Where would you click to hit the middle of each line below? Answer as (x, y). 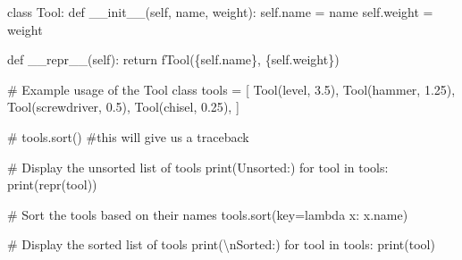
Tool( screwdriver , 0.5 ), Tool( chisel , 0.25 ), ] (123, 107)
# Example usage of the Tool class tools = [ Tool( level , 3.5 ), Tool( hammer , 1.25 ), (231, 89)
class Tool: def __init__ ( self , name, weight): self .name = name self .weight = (220, 12)
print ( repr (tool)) (52, 185)
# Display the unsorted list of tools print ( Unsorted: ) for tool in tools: (198, 167)
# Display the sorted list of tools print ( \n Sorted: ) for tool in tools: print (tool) (221, 244)
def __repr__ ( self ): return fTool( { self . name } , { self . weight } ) (173, 59)
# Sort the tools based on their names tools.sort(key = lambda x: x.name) (208, 214)
